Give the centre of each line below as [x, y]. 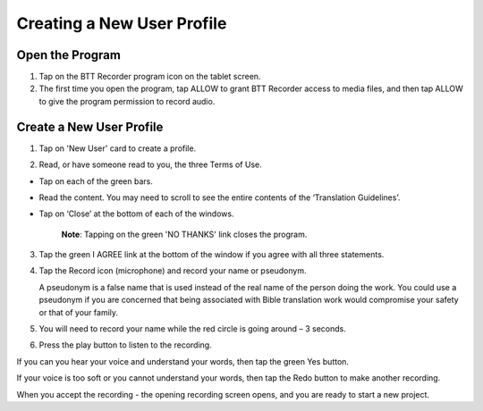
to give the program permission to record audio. [127, 101]
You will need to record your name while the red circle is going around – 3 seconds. [192, 329]
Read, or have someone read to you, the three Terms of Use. [151, 164]
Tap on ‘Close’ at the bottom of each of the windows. [136, 214]
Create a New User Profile [90, 126]
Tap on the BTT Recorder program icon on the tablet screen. [150, 77]
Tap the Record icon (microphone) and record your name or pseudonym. [173, 271]
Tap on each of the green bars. [96, 181]
